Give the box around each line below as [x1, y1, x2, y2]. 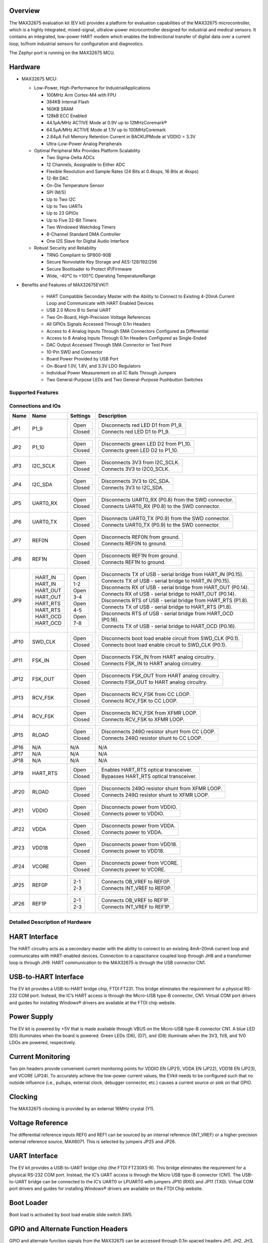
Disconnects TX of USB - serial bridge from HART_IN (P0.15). [101, 571, 244, 578]
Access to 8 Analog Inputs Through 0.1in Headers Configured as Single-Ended [46, 335, 207, 341]
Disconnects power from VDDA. [101, 822, 176, 829]
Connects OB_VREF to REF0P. [101, 878, 171, 885]
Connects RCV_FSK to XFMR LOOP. [101, 716, 185, 723]
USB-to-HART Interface [9, 973, 84, 981]
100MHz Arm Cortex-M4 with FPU [46, 92, 117, 98]
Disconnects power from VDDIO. [101, 803, 178, 810]
